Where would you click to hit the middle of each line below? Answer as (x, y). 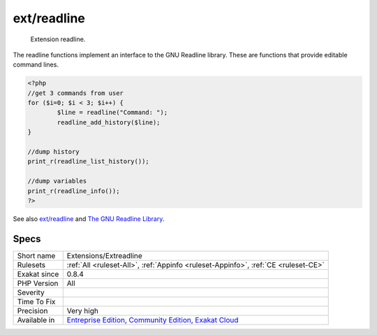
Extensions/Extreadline (104, 255)
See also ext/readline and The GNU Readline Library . (89, 219)
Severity (31, 292)
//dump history (53, 152)
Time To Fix (36, 301)
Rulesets (31, 264)
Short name (36, 255)
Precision (32, 311)
